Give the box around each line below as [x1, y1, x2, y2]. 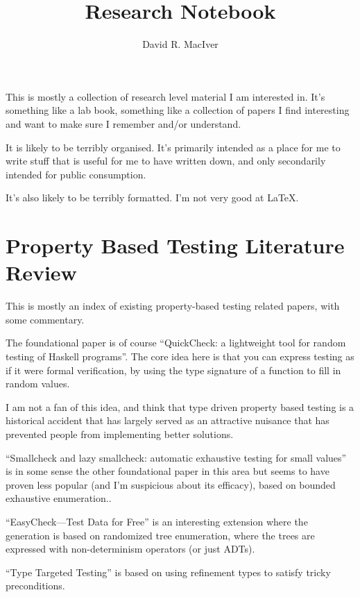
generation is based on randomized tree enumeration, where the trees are [6, 528, 315, 542]
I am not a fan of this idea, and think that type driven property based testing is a [6, 399, 354, 414]
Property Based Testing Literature [6, 231, 345, 260]
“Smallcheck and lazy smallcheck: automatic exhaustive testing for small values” [6, 450, 347, 464]
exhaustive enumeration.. [6, 491, 112, 505]
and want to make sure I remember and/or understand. [6, 116, 241, 131]
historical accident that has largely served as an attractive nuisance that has [6, 413, 329, 428]
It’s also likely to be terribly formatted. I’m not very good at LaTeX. [6, 190, 299, 205]
